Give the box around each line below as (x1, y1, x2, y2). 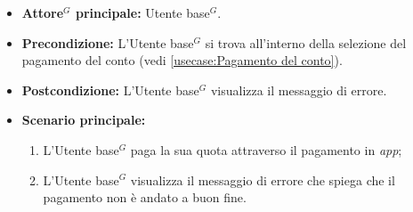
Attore (21, 4, 64, 21)
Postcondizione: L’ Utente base (21, 80, 199, 99)
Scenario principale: (21, 110, 146, 129)
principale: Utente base (75, 4, 210, 21)
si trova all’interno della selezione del (205, 33, 407, 52)
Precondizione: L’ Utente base (21, 33, 194, 52)
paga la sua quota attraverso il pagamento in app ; (130, 140, 402, 159)
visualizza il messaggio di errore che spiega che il (130, 170, 395, 189)
